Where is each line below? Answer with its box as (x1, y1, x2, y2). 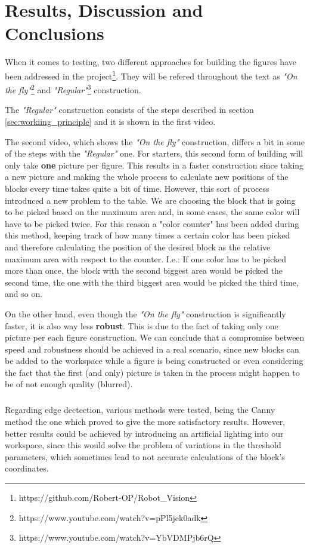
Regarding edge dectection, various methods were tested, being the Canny (5, 403, 275, 416)
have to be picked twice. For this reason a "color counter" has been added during (5, 217, 299, 229)
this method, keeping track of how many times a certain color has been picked (5, 229, 290, 241)
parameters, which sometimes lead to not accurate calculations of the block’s (5, 450, 285, 463)
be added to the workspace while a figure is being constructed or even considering (5, 354, 303, 367)
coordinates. (5, 462, 49, 474)
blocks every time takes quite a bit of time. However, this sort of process (5, 182, 269, 194)
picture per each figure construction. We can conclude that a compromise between (5, 331, 305, 344)
